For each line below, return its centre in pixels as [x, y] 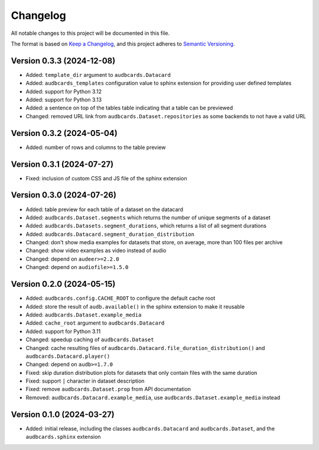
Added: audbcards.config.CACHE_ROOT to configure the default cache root [121, 298]
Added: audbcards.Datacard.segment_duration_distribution [110, 234]
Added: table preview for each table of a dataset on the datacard [104, 209]
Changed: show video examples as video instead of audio [96, 251]
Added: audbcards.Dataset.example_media [84, 315]
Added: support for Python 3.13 [64, 100]
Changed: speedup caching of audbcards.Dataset [90, 339]
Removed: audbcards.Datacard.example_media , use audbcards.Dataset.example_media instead [153, 397]
